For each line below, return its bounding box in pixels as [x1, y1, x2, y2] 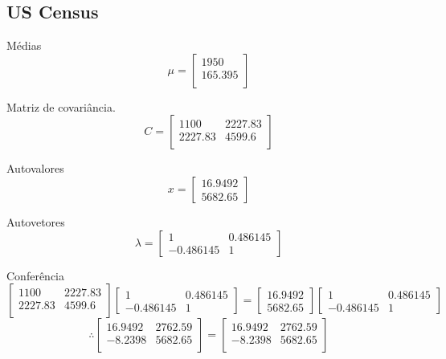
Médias [6, 37, 42, 54]
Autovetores [6, 213, 65, 230]
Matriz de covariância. [6, 98, 116, 115]
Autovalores [6, 160, 64, 177]
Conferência [6, 267, 64, 284]
